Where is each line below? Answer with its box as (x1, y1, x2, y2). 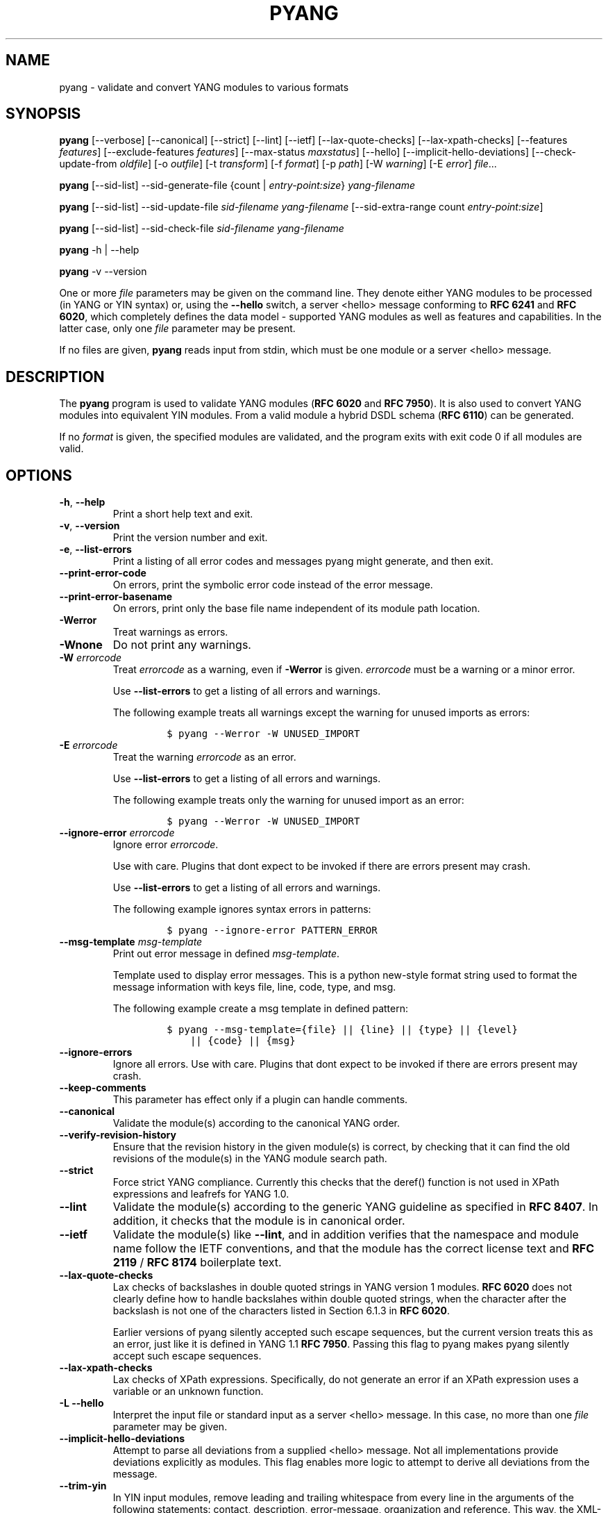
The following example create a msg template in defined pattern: (112, 1002, 408, 1015)
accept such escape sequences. (112, 1350, 262, 1362)
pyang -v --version (59, 265, 147, 278)
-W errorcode (59, 652, 122, 664)
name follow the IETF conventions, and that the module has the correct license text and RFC (112, 1241, 594, 1256)
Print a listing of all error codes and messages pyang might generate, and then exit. (112, 555, 493, 568)
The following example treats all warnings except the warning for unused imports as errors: (112, 706, 530, 719)
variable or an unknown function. (112, 1385, 264, 1398)
